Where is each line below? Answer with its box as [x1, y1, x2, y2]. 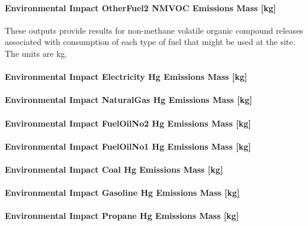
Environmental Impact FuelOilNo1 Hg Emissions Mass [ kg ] [5, 140, 251, 152]
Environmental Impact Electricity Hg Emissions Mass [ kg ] [5, 70, 248, 83]
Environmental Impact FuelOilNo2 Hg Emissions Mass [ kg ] [5, 117, 251, 129]
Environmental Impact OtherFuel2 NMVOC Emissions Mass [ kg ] [5, 1, 276, 14]
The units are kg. [5, 47, 68, 59]
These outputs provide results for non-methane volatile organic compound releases [5, 24, 303, 36]
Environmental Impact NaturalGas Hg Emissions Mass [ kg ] [5, 93, 252, 106]
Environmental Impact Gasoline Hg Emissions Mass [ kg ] [5, 186, 240, 199]
